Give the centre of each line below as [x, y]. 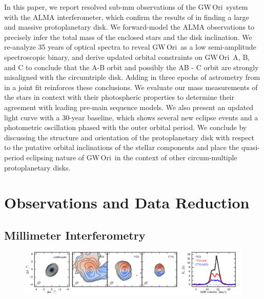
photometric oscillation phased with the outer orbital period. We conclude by [126, 127]
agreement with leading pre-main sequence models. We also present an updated [129, 107]
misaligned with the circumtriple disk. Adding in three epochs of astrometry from [132, 77]
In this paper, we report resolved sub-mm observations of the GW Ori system [126, 7]
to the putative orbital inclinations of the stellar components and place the [122, 147]
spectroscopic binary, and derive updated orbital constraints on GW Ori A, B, [127, 57]
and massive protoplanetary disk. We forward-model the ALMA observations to [129, 27]
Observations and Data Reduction [127, 202]
